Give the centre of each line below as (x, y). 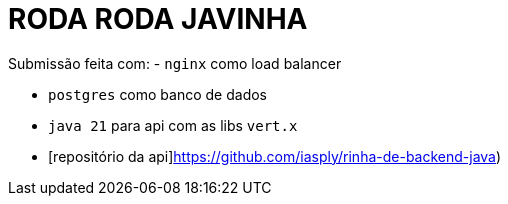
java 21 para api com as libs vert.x (173, 125)
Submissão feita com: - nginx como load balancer (175, 63)
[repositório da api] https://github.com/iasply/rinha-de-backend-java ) (275, 156)
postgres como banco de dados (157, 94)
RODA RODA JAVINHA (158, 19)
